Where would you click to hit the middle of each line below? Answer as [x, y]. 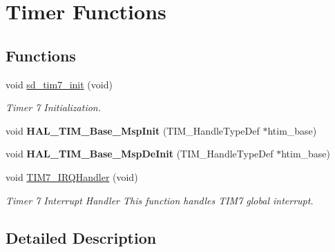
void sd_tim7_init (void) [59, 84]
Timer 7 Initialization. [53, 107]
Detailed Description [81, 237]
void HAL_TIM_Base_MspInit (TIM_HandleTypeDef [133, 130]
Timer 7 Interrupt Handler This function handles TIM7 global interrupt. [160, 200]
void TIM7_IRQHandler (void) [72, 176]
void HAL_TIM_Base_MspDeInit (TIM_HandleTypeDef [140, 154]
